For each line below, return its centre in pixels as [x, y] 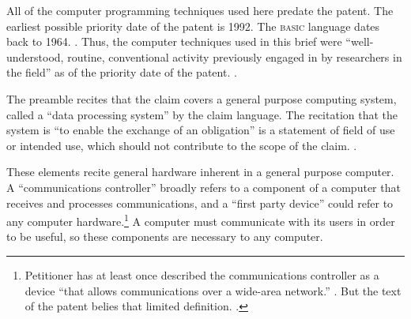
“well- [360, 41]
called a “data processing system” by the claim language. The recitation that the [202, 114]
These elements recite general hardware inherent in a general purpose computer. [200, 172]
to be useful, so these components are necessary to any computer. [165, 236]
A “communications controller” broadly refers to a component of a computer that [204, 187]
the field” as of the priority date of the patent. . [122, 72]
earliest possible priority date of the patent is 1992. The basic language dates [193, 26]
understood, [35, 56]
